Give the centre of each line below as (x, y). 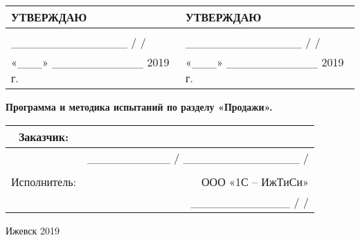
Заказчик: (44, 136)
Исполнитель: (44, 181)
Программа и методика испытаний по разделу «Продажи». (139, 107)
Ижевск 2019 (33, 230)
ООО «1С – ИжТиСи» (255, 181)
